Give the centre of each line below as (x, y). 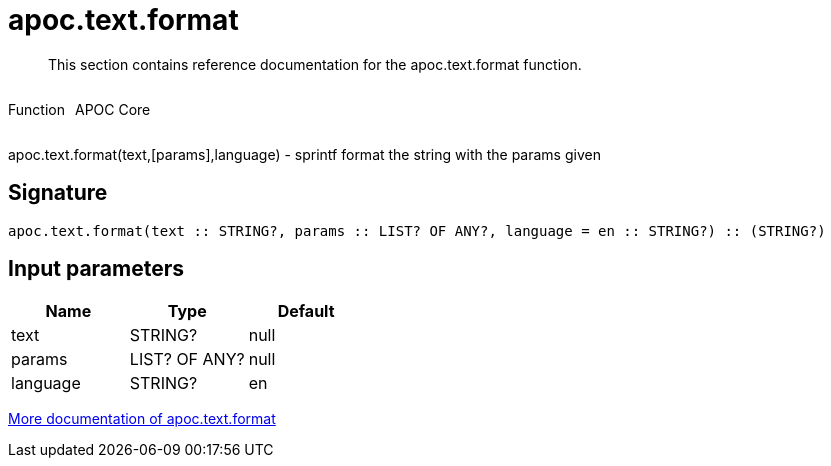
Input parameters (96, 269)
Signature (58, 193)
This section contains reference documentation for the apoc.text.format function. (315, 64)
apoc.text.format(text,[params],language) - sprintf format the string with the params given (304, 154)
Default (306, 311)
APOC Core (112, 109)
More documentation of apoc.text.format (142, 419)
